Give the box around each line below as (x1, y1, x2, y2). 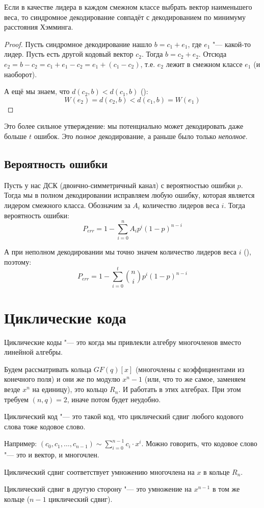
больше (4, 130, 27, 141)
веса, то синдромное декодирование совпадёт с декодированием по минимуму (4, 11, 246, 22)
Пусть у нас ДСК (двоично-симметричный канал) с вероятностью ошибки (4, 179, 235, 190)
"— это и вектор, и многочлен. (4, 449, 99, 460)
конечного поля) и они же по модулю (4, 374, 120, 384)
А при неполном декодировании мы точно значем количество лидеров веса (4, 246, 237, 257)
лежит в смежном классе (166, 58, 243, 69)
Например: (4, 438, 37, 449)
